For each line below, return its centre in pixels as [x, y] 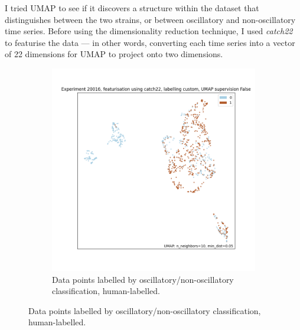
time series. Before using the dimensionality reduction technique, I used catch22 [149, 31]
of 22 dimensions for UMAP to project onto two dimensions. [114, 54]
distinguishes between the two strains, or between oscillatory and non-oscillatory [150, 19]
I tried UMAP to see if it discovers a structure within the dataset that [132, 8]
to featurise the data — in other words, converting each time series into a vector [150, 42]
